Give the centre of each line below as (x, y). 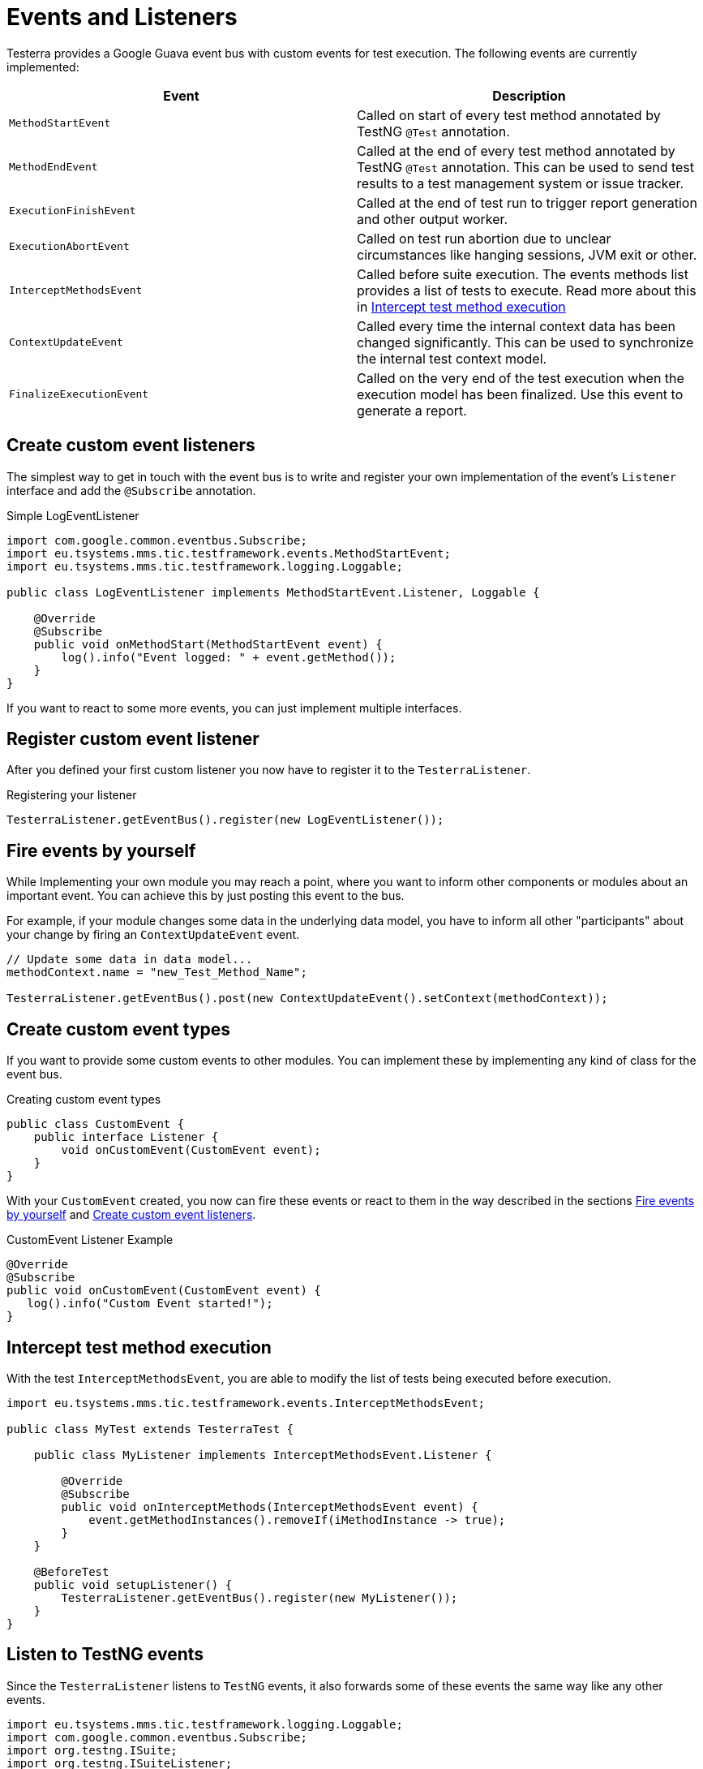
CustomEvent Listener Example (90, 1240)
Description (529, 95)
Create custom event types (119, 1029)
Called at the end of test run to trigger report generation (527, 202)
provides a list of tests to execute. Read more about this (527, 290)
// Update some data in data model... (130, 960)
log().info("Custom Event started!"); (150, 1304)
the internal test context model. (452, 358)
